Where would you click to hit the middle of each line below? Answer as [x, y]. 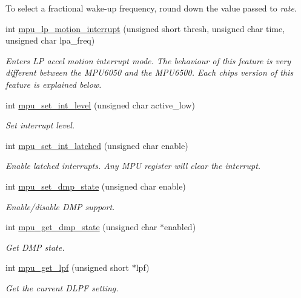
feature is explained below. [54, 84]
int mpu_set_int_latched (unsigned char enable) [97, 145]
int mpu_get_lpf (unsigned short [68, 267]
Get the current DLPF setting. [62, 287]
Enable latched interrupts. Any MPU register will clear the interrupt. [133, 166]
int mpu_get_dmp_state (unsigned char [81, 227]
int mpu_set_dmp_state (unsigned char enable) [96, 186]
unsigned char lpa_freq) [50, 40]
